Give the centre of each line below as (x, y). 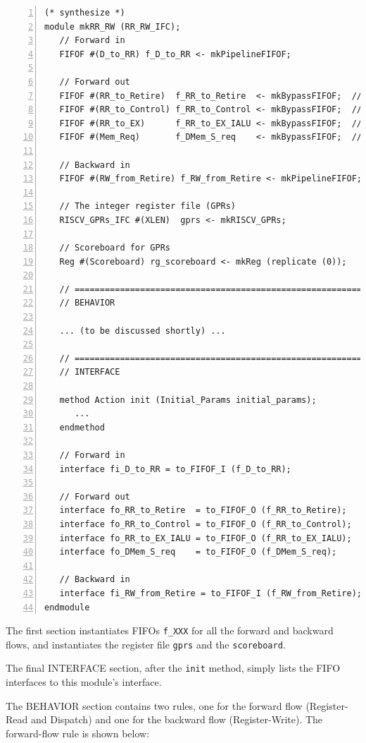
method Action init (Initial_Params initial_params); (188, 400)
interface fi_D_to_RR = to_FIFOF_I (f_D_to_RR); (175, 469)
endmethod (82, 427)
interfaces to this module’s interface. (84, 682)
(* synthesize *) (85, 13)
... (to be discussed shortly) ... (143, 331)
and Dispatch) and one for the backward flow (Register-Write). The (177, 719)
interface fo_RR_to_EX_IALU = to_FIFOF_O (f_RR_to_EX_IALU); (206, 538)
